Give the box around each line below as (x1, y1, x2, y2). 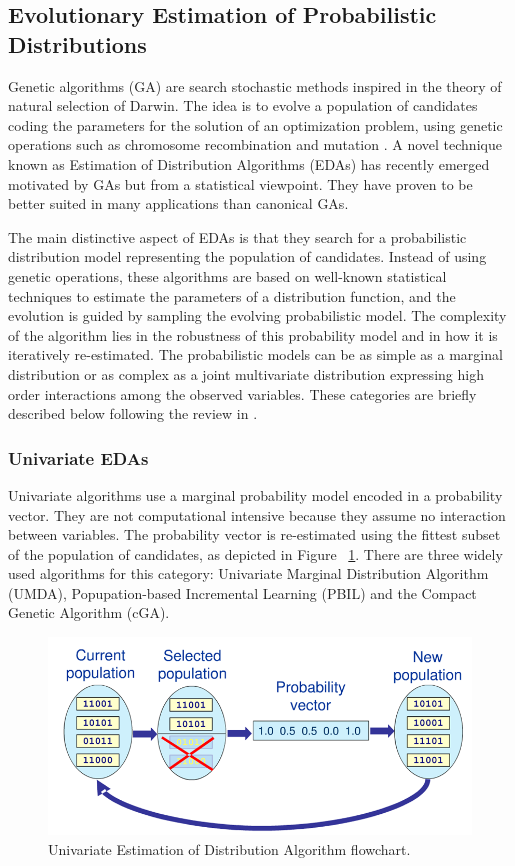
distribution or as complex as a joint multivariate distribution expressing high (8, 363, 484, 384)
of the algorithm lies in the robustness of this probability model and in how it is (8, 324, 498, 345)
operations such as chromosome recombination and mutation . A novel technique (8, 134, 502, 155)
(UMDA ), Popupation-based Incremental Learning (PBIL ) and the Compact (8, 582, 477, 603)
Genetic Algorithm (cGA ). (8, 602, 170, 623)
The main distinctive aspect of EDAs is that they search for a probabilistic (8, 226, 467, 247)
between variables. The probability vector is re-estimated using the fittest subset (8, 524, 501, 545)
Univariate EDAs (8, 445, 149, 470)
